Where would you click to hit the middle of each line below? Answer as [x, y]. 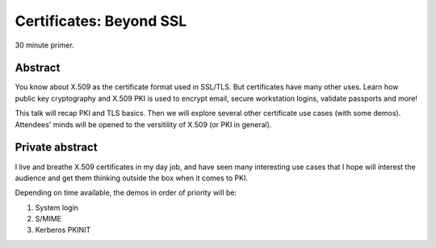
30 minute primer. [44, 45]
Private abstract [56, 148]
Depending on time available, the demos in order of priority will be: [126, 192]
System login [57, 207]
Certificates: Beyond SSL [101, 21]
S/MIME [48, 219]
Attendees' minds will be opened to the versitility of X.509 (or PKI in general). [143, 124]
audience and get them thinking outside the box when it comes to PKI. [131, 178]
